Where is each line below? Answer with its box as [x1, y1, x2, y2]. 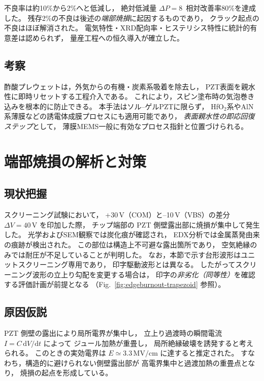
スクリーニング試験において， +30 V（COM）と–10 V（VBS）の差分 [4, 209, 230, 220]
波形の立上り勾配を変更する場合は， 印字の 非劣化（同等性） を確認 [32, 269, 255, 279]
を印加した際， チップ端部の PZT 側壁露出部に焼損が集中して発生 [39, 219, 260, 230]
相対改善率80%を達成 [186, 3, 256, 13]
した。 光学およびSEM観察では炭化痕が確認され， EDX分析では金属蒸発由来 [4, 229, 260, 240]
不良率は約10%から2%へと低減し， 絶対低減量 [4, 3, 157, 13]
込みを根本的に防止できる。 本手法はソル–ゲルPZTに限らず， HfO [4, 101, 224, 111]
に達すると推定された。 [160, 347, 239, 358]
